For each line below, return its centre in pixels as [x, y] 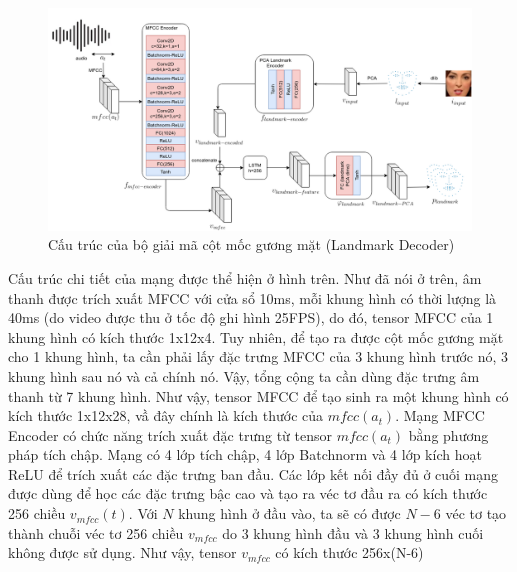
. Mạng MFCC [440, 415]
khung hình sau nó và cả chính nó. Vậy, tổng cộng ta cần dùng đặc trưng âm [244, 375]
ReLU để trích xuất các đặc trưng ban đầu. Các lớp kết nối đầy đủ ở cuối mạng [253, 473]
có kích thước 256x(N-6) [349, 552]
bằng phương [448, 434]
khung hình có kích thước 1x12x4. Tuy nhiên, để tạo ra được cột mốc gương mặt [256, 336]
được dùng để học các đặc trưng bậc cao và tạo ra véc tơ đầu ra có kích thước [248, 493]
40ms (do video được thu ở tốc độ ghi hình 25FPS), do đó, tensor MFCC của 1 [251, 317]
